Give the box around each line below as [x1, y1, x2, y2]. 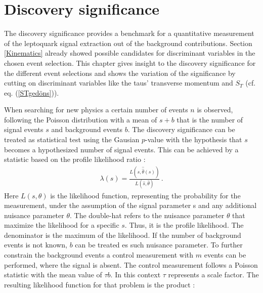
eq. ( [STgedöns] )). [4, 87, 59, 98]
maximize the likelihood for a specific [4, 220, 119, 230]
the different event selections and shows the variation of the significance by [4, 67, 236, 78]
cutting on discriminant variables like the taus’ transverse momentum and [4, 77, 233, 88]
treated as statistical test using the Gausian [4, 134, 140, 145]
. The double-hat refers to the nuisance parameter [70, 210, 225, 220]
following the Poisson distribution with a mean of [4, 114, 157, 124]
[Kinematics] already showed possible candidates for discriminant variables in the [4, 48, 255, 58]
